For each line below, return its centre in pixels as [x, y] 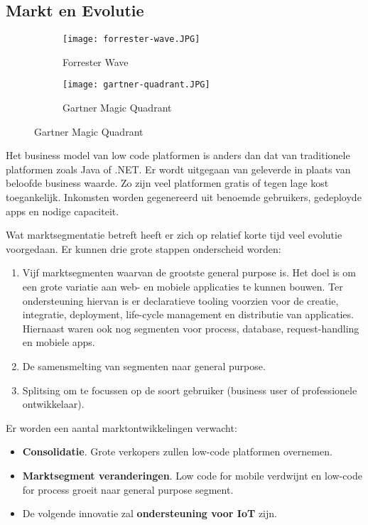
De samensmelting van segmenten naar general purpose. [144, 366]
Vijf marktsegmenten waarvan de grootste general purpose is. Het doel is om [189, 272]
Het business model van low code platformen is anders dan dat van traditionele [178, 155]
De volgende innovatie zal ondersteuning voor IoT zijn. [150, 513]
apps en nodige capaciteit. [63, 211]
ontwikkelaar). [53, 404]
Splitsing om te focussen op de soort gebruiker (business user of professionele [190, 390]
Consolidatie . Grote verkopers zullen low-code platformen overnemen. [177, 451]
